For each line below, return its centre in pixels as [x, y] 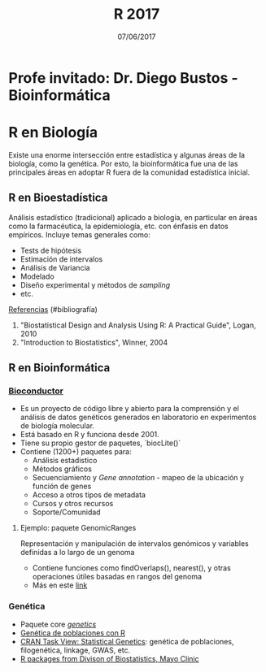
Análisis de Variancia [55, 267]
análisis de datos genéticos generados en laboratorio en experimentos [138, 417]
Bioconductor [36, 391]
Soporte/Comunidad [66, 512]
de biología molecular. [57, 426]
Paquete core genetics [58, 624]
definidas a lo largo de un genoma [77, 553]
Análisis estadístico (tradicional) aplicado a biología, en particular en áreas [133, 217]
